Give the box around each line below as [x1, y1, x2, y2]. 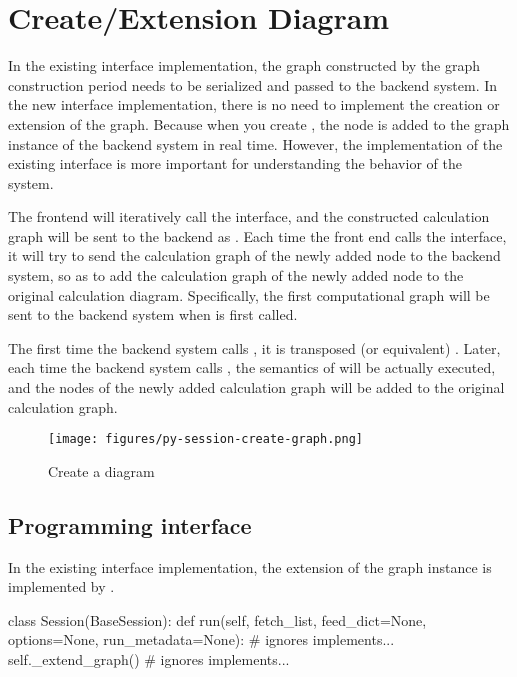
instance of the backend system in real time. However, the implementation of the [8, 133, 503, 154]
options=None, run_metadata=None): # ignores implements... [8, 629, 395, 650]
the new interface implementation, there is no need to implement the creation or [8, 94, 500, 115]
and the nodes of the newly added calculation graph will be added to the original [8, 377, 505, 398]
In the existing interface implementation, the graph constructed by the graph [8, 55, 481, 76]
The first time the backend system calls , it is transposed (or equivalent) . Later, [8, 337, 501, 358]
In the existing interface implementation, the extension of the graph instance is [8, 556, 492, 577]
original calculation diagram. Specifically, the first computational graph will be [8, 284, 490, 305]
